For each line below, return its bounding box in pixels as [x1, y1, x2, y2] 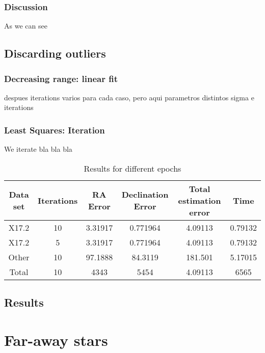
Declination [121, 188, 169, 201]
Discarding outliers [4, 45, 106, 61]
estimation [178, 194, 221, 206]
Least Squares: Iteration [4, 123, 105, 136]
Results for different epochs [84, 162, 181, 174]
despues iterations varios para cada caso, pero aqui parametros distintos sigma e [4, 92, 254, 102]
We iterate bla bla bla [4, 144, 72, 154]
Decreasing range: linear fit [4, 72, 118, 85]
